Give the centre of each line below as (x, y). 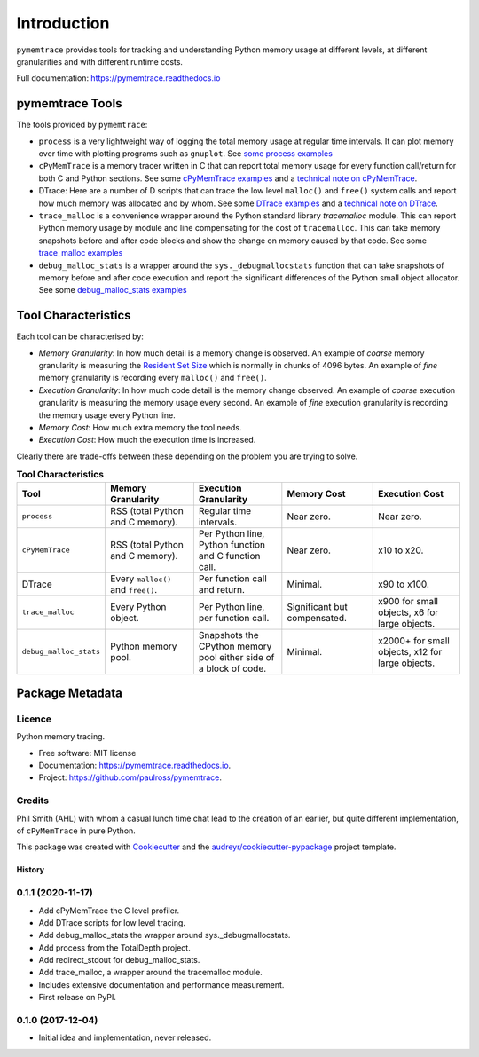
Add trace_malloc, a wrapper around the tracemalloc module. (151, 973)
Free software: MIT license (87, 753)
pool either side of (236, 657)
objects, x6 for (408, 612)
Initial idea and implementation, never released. (125, 1037)
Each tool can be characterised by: (80, 336)
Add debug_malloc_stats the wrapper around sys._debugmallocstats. (165, 935)
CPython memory (235, 646)
